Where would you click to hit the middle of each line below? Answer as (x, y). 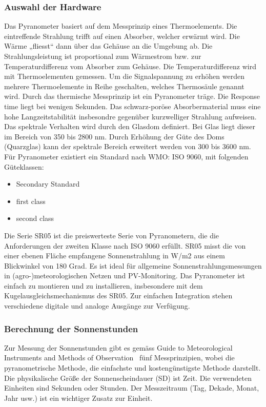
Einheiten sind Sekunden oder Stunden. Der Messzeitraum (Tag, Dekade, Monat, (132, 388)
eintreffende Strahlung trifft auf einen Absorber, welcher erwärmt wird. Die (122, 36)
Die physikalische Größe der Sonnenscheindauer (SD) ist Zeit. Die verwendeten (128, 378)
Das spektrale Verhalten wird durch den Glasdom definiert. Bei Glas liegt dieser (130, 126)
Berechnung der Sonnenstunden (71, 328)
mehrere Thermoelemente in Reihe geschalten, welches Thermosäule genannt (124, 86)
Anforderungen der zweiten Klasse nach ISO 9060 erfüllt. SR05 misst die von (125, 245)
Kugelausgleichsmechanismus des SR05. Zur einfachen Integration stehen (118, 296)
